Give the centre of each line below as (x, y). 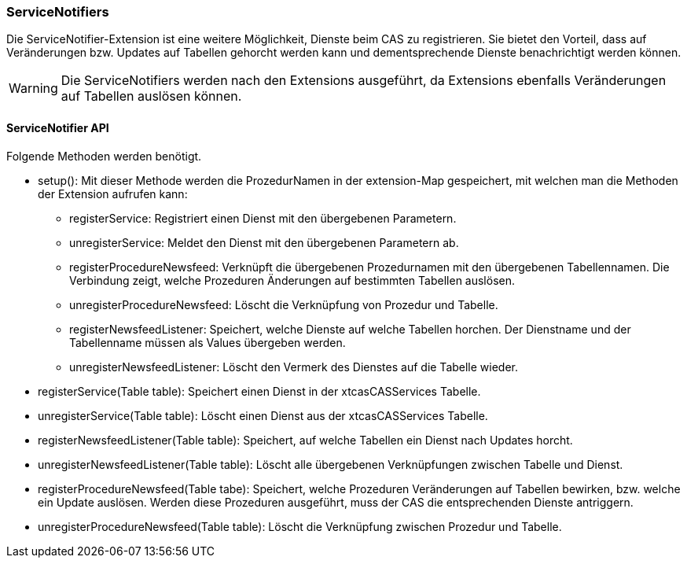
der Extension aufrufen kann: (113, 194)
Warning (33, 88)
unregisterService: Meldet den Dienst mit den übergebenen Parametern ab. (264, 242)
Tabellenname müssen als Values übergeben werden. (208, 342)
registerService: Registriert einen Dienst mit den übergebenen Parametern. (263, 218)
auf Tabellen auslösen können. (151, 96)
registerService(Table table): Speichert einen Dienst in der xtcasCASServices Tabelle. (259, 391)
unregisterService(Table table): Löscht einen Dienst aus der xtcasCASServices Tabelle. (263, 415)
